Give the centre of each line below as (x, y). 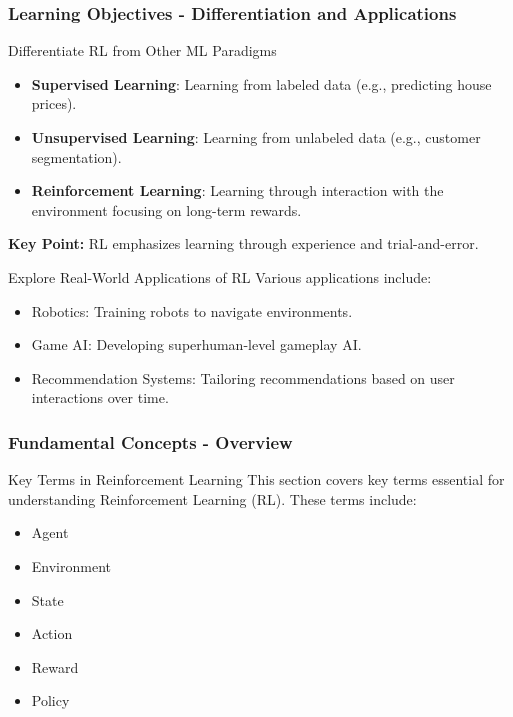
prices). (54, 103)
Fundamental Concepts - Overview (150, 441)
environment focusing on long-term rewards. (166, 209)
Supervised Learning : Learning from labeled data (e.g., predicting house (261, 83)
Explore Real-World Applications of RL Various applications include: (220, 276)
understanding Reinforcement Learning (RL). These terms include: (212, 498)
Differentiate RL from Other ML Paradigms (142, 50)
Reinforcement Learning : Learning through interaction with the (237, 190)
